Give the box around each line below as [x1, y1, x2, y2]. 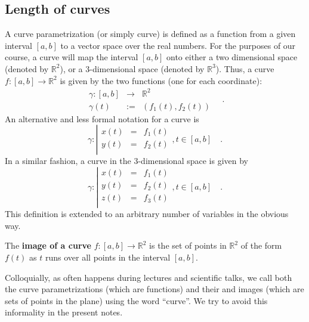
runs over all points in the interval [45, 251, 171, 263]
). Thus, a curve [215, 62, 274, 75]
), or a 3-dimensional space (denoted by [60, 62, 205, 75]
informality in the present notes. [5, 306, 123, 318]
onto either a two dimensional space [166, 51, 298, 63]
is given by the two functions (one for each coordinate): [60, 74, 262, 86]
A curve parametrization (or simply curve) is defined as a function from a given [5, 27, 296, 40]
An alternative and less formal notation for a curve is [5, 112, 199, 125]
